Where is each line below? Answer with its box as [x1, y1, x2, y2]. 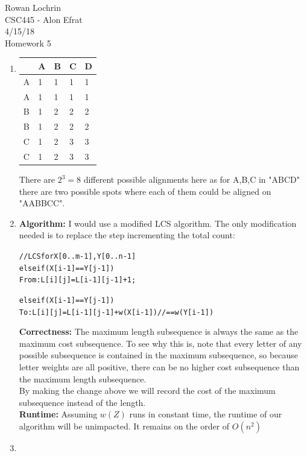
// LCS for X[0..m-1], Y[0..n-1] [19, 252, 136, 261]
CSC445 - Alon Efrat [5, 13, 83, 25]
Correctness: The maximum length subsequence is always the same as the [19, 325, 299, 338]
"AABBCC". [19, 197, 65, 209]
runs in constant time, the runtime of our [129, 408, 282, 420]
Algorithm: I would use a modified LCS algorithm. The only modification [19, 217, 297, 229]
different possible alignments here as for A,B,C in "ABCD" [83, 173, 300, 186]
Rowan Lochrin [5, 1, 61, 13]
